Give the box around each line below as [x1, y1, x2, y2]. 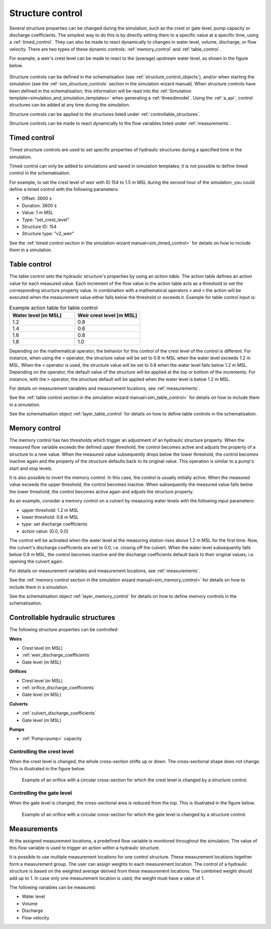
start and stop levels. [9, 465, 53, 471]
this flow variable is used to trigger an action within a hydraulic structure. [9, 845, 160, 851]
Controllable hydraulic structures [9, 613, 115, 622]
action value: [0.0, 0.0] [22, 528, 69, 534]
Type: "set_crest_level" [22, 217, 70, 223]
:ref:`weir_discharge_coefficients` [22, 652, 91, 658]
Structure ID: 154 [22, 224, 57, 230]
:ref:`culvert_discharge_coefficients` [22, 710, 96, 716]
